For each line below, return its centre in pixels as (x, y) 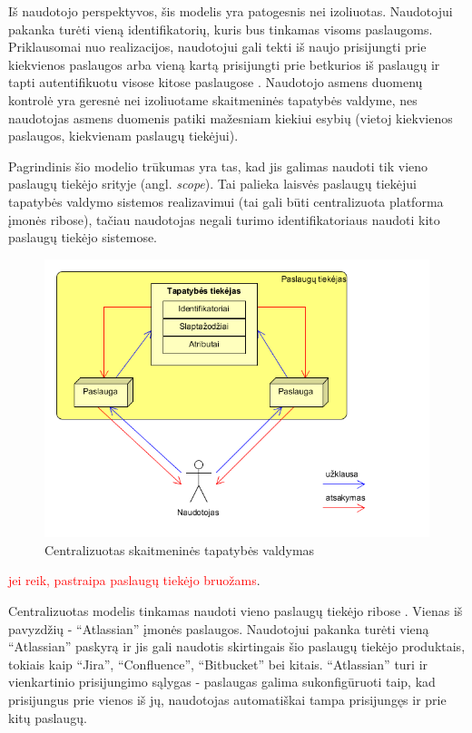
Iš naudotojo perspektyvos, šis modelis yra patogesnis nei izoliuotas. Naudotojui (231, 11)
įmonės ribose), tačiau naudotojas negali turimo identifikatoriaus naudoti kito (224, 219)
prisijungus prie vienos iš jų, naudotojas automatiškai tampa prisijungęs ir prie (227, 700)
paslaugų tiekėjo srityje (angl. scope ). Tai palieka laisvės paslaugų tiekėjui (213, 184)
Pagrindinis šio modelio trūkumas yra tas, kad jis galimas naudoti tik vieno (218, 166)
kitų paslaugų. (48, 717)
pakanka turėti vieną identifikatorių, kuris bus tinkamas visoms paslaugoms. (221, 29)
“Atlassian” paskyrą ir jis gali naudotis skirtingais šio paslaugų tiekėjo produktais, (237, 646)
